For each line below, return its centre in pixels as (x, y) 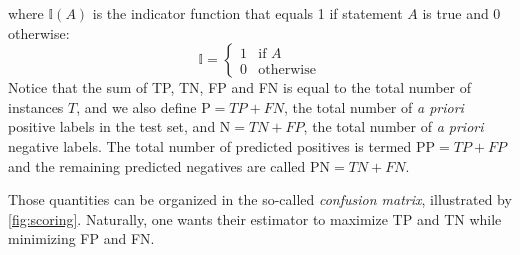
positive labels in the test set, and (112, 126)
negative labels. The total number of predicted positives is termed (210, 145)
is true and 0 (461, 13)
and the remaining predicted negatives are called (157, 165)
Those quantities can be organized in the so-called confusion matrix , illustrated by (260, 199)
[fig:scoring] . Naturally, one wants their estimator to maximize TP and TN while (255, 218)
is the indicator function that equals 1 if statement (247, 13)
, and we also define (136, 106)
